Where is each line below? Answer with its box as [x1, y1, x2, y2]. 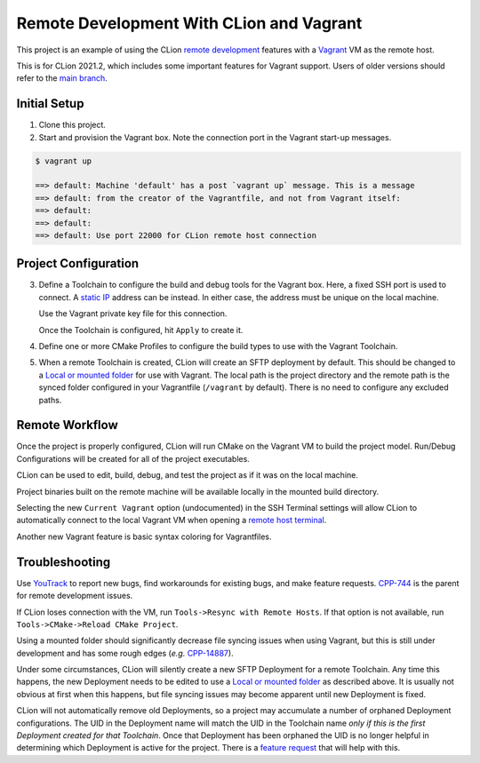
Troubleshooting [16, 554, 111, 569]
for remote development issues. [16, 591, 133, 601]
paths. [38, 394, 62, 405]
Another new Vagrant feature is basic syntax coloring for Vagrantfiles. [16, 531, 272, 542]
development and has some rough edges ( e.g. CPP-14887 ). [16, 648, 235, 658]
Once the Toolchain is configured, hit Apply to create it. [38, 324, 244, 335]
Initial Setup [16, 96, 84, 111]
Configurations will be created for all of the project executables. [16, 453, 251, 464]
